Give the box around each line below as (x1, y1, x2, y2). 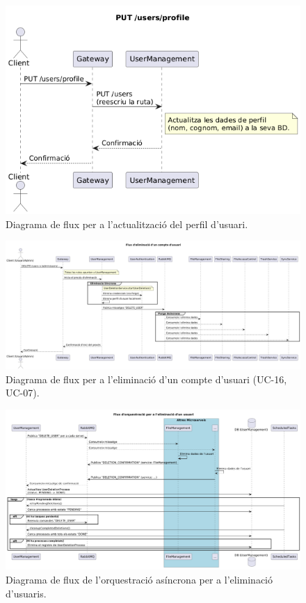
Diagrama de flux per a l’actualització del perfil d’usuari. (6, 216, 248, 231)
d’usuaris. (6, 586, 47, 600)
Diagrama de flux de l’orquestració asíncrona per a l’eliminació (6, 572, 273, 587)
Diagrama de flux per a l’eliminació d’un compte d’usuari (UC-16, (6, 371, 287, 386)
